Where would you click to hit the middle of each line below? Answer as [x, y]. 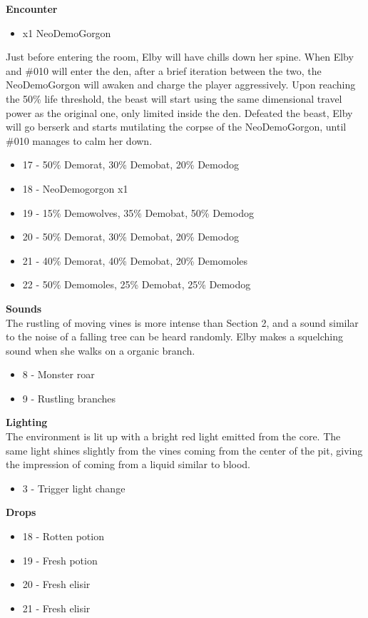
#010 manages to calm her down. [79, 140]
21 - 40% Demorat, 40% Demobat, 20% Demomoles [135, 260]
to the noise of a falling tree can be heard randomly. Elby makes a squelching [175, 336]
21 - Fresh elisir [56, 608]
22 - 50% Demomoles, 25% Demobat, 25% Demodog [137, 284]
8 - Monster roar [58, 374]
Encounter [32, 9]
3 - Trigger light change [74, 488]
